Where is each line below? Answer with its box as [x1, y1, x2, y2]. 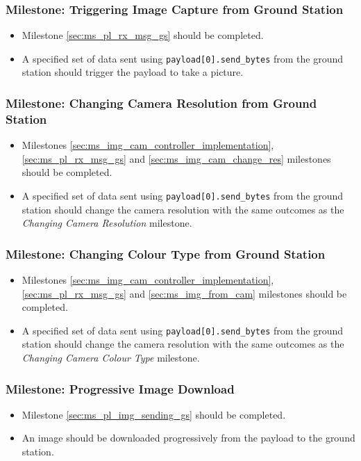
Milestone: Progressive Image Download [6, 380, 235, 397]
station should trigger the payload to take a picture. [22, 65, 244, 79]
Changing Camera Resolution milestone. [22, 216, 192, 230]
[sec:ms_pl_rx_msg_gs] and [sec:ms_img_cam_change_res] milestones [22, 151, 331, 165]
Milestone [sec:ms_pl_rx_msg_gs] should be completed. [22, 28, 264, 42]
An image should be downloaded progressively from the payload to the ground [22, 430, 355, 445]
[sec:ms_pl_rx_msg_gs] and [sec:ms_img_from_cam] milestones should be [22, 286, 347, 300]
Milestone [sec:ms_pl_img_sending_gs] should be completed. [22, 407, 286, 421]
